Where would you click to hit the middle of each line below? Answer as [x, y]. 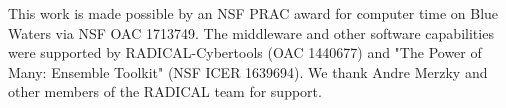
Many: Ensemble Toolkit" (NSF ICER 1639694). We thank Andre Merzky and [248, 71]
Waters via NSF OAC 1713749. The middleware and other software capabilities [251, 32]
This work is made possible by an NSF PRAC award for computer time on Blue [253, 13]
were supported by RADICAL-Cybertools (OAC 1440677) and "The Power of [245, 52]
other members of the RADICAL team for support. [165, 91]
